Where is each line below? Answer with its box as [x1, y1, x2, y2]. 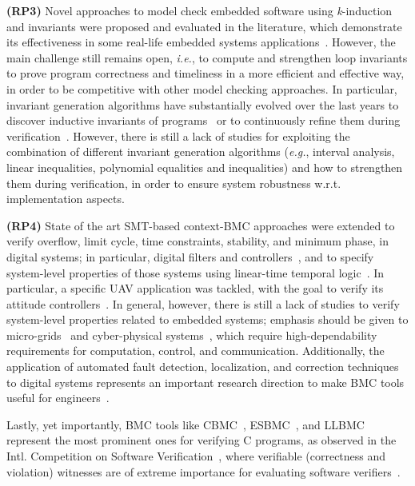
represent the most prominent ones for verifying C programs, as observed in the [6, 432, 397, 448]
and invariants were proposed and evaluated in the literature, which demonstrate [6, 18, 402, 34]
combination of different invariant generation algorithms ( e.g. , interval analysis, [6, 143, 395, 160]
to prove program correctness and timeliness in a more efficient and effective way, [6, 65, 405, 82]
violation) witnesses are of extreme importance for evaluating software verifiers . [6, 463, 401, 480]
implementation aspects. [6, 190, 125, 207]
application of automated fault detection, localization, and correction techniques [6, 358, 399, 375]
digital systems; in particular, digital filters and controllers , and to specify [6, 248, 374, 265]
